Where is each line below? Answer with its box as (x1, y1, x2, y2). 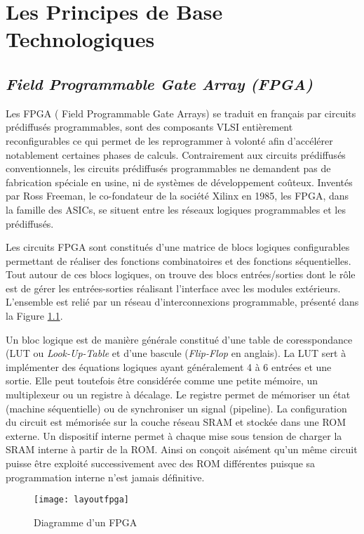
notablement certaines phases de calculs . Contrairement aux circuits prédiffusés (6, 147, 346, 162)
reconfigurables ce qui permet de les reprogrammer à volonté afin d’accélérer (6, 133, 333, 148)
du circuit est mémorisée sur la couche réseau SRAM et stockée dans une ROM (6, 415, 346, 429)
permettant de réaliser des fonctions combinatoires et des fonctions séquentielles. (6, 253, 351, 268)
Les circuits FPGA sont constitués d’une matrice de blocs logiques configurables (6, 240, 350, 254)
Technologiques (6, 25, 155, 53)
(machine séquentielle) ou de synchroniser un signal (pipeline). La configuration (6, 400, 347, 415)
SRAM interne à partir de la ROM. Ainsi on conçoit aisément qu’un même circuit (6, 442, 358, 457)
